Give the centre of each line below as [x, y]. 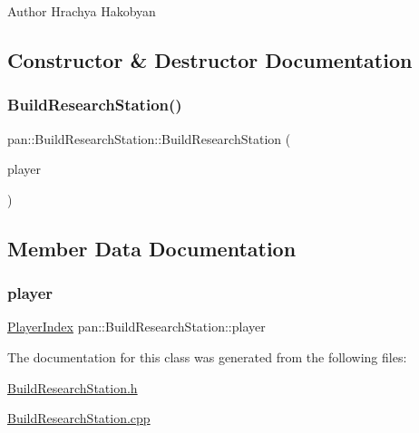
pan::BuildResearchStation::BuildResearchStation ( [149, 138]
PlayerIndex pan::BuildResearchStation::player [136, 327]
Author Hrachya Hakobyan [82, 11]
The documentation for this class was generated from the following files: [207, 356]
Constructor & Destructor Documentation [210, 59]
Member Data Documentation [152, 248]
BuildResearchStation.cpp [79, 418]
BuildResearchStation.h [73, 387]
